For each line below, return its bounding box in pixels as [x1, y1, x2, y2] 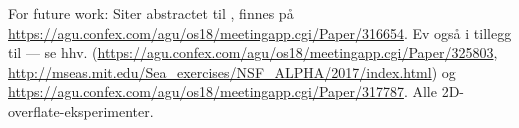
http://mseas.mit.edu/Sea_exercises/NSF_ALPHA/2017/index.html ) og [8, 61, 456, 82]
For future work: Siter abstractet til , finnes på [8, 3, 294, 23]
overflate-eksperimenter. [8, 100, 154, 121]
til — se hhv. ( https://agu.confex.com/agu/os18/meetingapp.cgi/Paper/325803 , [8, 42, 498, 63]
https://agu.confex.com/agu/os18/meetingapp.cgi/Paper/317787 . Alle [8, 81, 437, 102]
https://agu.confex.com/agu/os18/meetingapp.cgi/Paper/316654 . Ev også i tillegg [8, 22, 512, 43]
